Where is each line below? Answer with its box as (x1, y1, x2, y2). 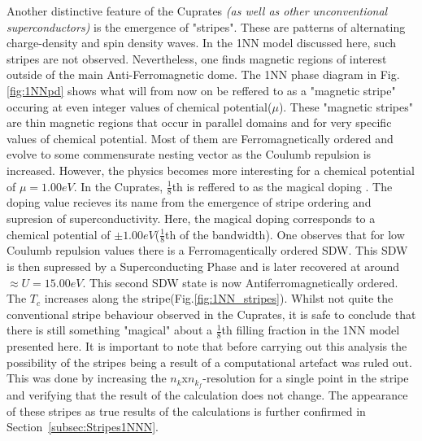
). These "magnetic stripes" (278, 98, 413, 115)
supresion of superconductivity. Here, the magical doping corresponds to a (7, 209, 376, 226)
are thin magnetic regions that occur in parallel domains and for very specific (7, 114, 392, 131)
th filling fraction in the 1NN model (221, 321, 400, 338)
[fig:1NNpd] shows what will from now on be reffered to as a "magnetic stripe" (7, 81, 396, 98)
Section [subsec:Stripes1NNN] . (7, 418, 159, 435)
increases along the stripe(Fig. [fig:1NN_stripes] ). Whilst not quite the (44, 290, 394, 307)
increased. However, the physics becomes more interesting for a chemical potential (7, 161, 415, 178)
